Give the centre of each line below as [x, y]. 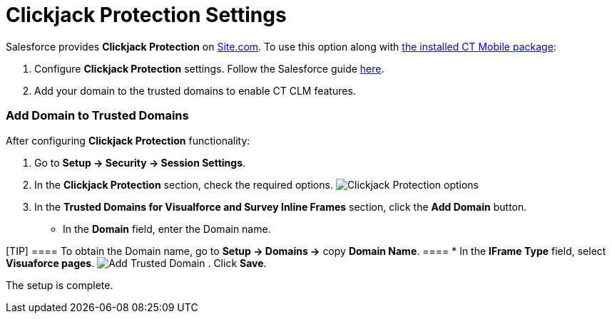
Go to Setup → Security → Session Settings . [140, 162]
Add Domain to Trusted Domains [97, 116]
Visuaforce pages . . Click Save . [136, 263]
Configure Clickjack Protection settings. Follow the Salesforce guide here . [209, 68]
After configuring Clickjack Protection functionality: [128, 140]
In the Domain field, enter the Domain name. [167, 229]
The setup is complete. [60, 285]
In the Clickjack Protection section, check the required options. [184, 184]
